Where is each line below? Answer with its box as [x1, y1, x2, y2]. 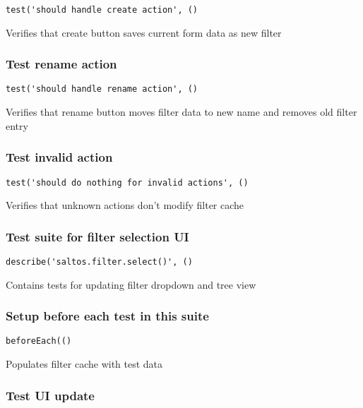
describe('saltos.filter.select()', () [6, 257, 193, 267]
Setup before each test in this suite [6, 307, 209, 325]
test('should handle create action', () [6, 5, 198, 15]
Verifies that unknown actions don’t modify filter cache [6, 198, 244, 212]
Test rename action [6, 55, 117, 73]
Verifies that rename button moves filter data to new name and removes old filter [6, 104, 357, 119]
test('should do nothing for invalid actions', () [6, 177, 249, 188]
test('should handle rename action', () [6, 84, 198, 95]
